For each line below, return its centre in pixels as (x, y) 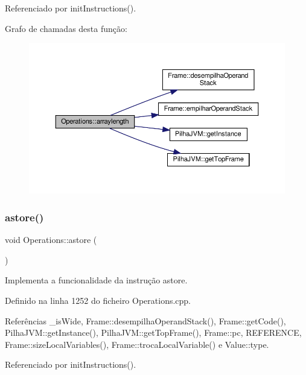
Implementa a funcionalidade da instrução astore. (96, 280)
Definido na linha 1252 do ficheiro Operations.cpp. (98, 301)
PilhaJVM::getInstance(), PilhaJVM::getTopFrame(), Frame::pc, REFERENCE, (153, 332)
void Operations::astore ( (51, 240)
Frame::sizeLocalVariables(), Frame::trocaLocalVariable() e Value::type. (137, 344)
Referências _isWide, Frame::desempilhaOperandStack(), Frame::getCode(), (145, 320)
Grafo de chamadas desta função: (66, 28)
